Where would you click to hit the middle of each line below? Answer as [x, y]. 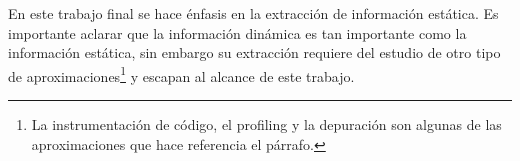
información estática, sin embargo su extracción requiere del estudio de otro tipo [254, 52]
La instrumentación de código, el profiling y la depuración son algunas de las [266, 124]
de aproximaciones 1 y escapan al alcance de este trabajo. [181, 74]
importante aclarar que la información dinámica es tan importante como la [237, 32]
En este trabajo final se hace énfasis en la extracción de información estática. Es [253, 13]
